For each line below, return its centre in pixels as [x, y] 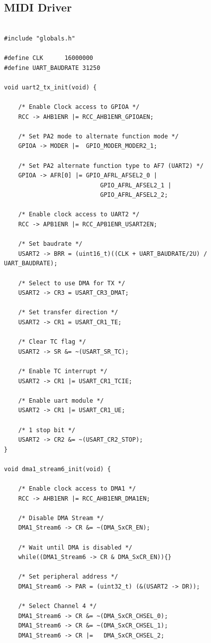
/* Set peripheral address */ [68, 577]
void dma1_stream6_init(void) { [57, 469]
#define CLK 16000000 [49, 58]
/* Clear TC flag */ [52, 342]
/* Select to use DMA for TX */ [72, 283]
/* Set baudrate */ [50, 244]
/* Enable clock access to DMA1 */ [77, 489]
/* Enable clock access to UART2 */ [79, 215]
